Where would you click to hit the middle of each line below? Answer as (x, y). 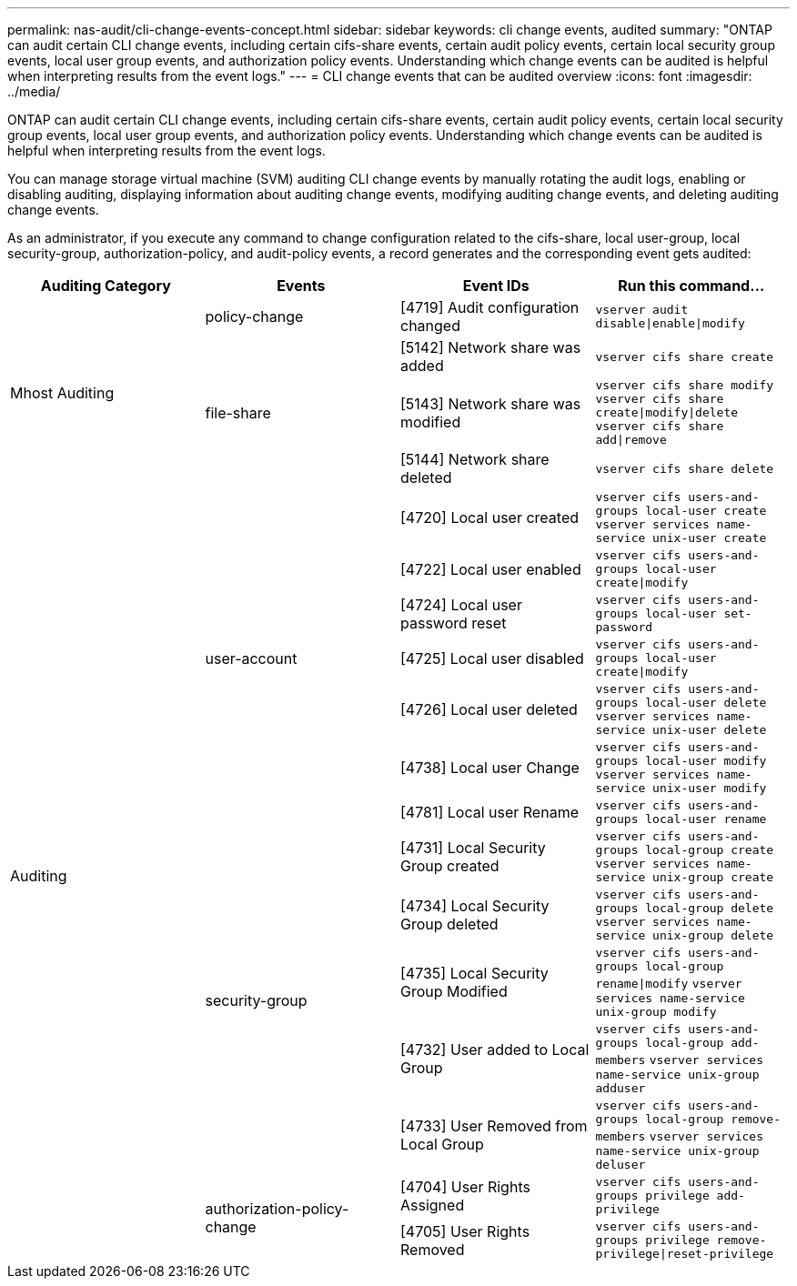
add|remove (631, 440)
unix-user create (710, 538)
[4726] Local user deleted (489, 709)
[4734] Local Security (475, 906)
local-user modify (706, 761)
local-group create (710, 850)
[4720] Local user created (490, 517)
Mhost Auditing (62, 392)
